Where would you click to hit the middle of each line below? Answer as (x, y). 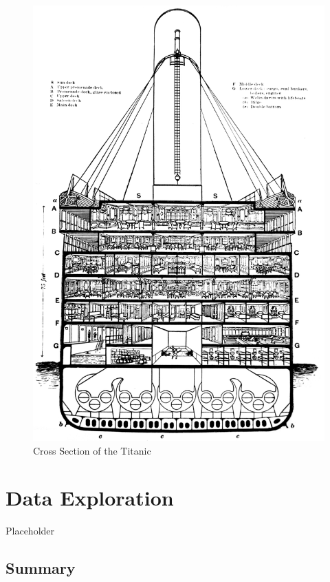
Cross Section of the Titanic (92, 450)
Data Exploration (90, 498)
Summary (41, 568)
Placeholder (30, 531)
